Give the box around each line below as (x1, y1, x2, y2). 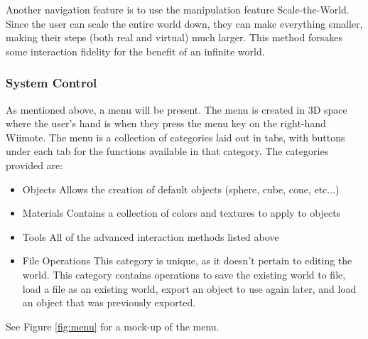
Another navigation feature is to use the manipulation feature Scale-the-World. (6, 2, 350, 16)
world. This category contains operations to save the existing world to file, (22, 267, 346, 281)
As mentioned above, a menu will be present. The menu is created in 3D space (6, 102, 347, 117)
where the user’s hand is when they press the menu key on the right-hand (6, 116, 326, 131)
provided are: (6, 157, 63, 172)
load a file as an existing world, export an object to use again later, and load (22, 281, 357, 296)
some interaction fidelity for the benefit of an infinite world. (6, 43, 265, 58)
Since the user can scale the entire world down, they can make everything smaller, (6, 16, 363, 31)
